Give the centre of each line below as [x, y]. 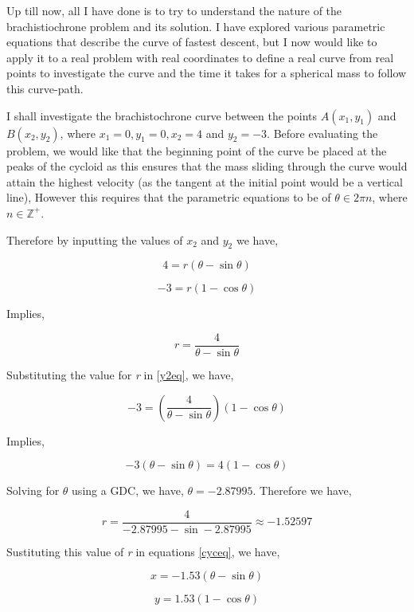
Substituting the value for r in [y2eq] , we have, [120, 374]
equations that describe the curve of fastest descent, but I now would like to [192, 42]
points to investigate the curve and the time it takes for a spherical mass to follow [207, 73]
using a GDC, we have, [128, 490]
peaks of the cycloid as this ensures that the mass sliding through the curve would [207, 166]
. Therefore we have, [302, 490]
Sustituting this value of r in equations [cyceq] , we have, [143, 551]
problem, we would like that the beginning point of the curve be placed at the [197, 150]
